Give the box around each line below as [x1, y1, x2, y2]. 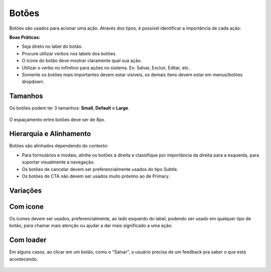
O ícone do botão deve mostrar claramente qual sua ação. [22, 58, 143, 64]
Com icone [9, 202, 44, 211]
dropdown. [22, 78, 45, 85]
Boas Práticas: [9, 34, 40, 40]
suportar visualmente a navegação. [22, 159, 95, 165]
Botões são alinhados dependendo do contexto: [9, 143, 109, 149]
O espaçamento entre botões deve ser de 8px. [9, 116, 105, 123]
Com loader [9, 236, 47, 244]
